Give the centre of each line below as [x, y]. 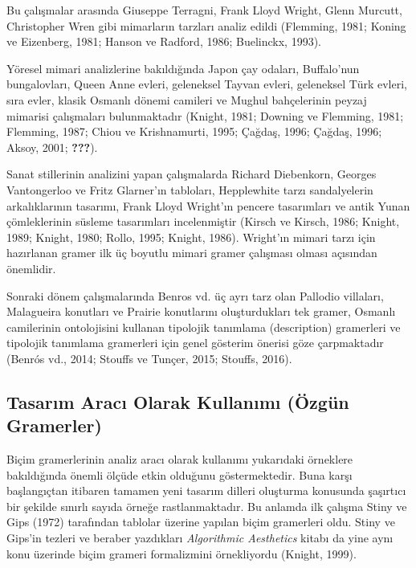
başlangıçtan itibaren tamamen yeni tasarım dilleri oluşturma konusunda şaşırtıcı [206, 490]
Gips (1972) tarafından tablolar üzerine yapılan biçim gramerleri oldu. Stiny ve [201, 522]
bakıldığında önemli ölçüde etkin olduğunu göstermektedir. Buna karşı [179, 474]
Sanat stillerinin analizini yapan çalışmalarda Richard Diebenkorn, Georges [192, 174]
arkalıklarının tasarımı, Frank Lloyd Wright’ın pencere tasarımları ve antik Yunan [208, 205]
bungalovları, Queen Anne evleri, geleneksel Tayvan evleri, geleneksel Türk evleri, [207, 84]
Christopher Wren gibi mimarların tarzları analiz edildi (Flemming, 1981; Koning [206, 25]
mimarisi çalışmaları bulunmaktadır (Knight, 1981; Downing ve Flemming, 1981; [205, 115]
